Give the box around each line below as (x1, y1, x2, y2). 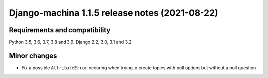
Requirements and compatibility (9, 26, 111, 34)
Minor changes (9, 52, 57, 60)
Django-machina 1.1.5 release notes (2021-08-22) (9, 7, 218, 18)
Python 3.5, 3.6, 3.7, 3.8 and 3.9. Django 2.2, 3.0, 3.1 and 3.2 (9, 39, 132, 45)
